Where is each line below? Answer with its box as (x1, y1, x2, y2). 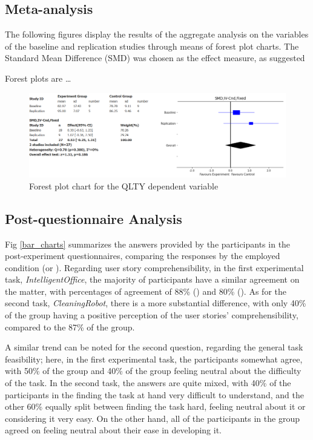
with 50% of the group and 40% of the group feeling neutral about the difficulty (5, 364, 301, 377)
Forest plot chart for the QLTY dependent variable (29, 179, 219, 192)
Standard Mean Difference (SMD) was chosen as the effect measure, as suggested (5, 51, 305, 64)
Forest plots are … (5, 71, 71, 84)
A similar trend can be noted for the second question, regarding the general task (5, 341, 303, 353)
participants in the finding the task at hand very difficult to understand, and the (5, 388, 304, 401)
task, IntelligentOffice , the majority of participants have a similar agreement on (5, 273, 300, 286)
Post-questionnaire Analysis (5, 209, 182, 228)
